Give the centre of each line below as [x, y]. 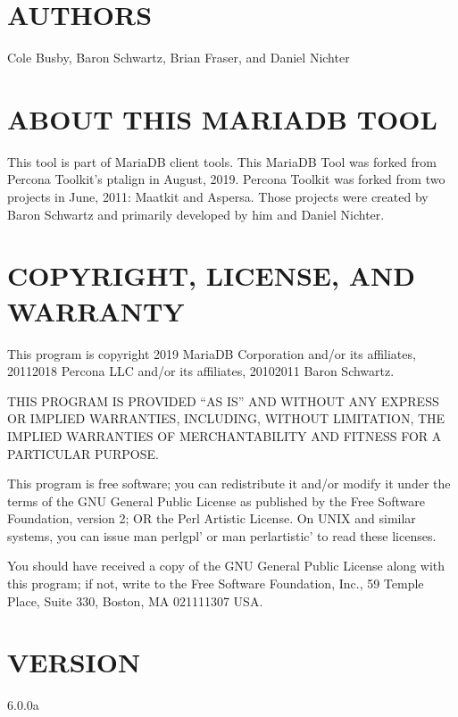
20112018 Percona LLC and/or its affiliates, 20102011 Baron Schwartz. [201, 371]
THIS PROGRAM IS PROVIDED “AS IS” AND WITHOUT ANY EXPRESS [223, 400]
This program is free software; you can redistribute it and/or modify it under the [229, 484]
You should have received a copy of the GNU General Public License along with [226, 566]
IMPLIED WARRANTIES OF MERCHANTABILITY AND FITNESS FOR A [225, 435]
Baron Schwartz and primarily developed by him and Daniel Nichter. [196, 214]
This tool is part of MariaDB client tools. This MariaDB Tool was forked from [222, 161]
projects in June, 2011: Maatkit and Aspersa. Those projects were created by [218, 197]
